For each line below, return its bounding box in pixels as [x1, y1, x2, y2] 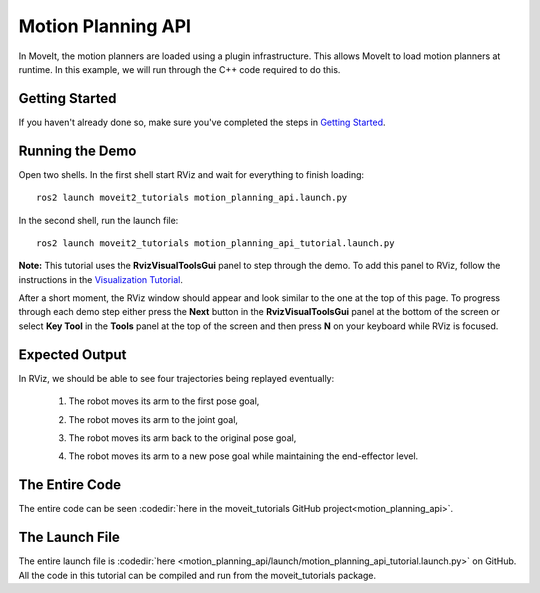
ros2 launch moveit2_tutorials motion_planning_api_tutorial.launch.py [36, 237, 395, 249]
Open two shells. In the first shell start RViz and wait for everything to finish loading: [18, 168, 365, 180]
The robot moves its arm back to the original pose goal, [68, 431, 297, 444]
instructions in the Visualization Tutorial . [18, 273, 184, 285]
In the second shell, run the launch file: [18, 214, 179, 226]
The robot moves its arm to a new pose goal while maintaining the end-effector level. [68, 450, 419, 462]
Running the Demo [18, 142, 137, 159]
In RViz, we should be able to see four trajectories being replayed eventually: [18, 372, 335, 384]
